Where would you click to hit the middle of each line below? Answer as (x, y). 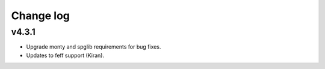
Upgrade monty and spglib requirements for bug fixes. (94, 47)
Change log (41, 16)
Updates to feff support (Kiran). (65, 55)
